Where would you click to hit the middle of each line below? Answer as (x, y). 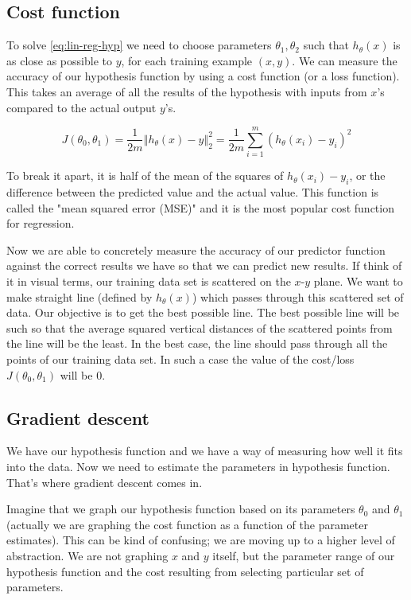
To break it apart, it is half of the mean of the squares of (145, 175)
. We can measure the (345, 60)
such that (326, 45)
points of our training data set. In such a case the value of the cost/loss (180, 359)
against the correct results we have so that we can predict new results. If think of (204, 265)
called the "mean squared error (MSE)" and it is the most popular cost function (200, 207)
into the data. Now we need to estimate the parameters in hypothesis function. (198, 467)
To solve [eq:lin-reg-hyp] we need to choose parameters (139, 45)
